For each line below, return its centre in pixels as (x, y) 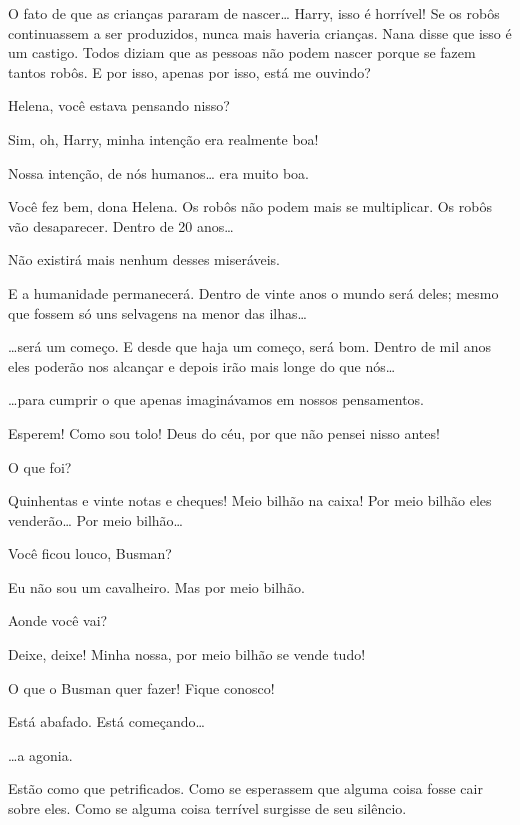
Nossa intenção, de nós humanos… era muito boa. (158, 172)
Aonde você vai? (58, 620)
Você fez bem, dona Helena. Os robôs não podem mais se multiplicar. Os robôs (250, 206)
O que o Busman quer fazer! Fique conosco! (141, 687)
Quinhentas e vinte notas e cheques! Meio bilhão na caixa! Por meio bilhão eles (250, 500)
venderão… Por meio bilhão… (95, 519)
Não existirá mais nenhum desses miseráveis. (144, 259)
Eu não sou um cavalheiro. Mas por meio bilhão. (156, 586)
